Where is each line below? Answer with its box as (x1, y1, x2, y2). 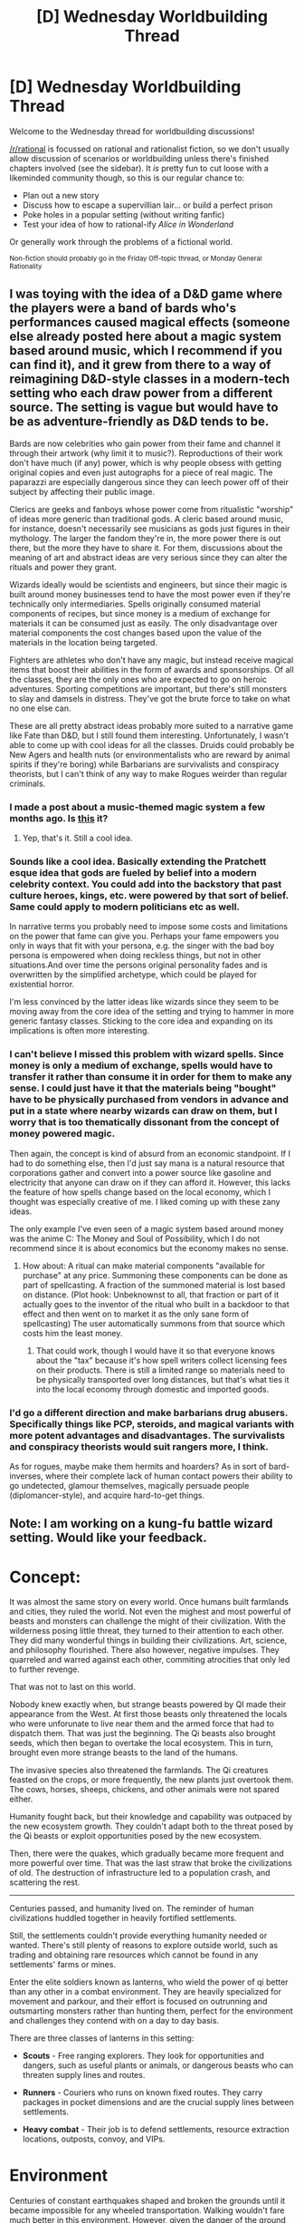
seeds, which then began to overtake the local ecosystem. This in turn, (9, 1738, 274, 1749)
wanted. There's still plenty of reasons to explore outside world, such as (9, 1940, 279, 1951)
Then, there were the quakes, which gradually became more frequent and (9, 1848, 285, 1859)
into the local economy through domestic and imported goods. (35, 1383, 270, 1394)
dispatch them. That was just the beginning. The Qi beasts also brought (9, 1728, 276, 1739)
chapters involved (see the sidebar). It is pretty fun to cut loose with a (9, 162, 269, 173)
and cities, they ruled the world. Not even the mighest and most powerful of (9, 1607, 291, 1617)
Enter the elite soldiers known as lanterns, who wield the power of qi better (9, 1976, 289, 1987)
